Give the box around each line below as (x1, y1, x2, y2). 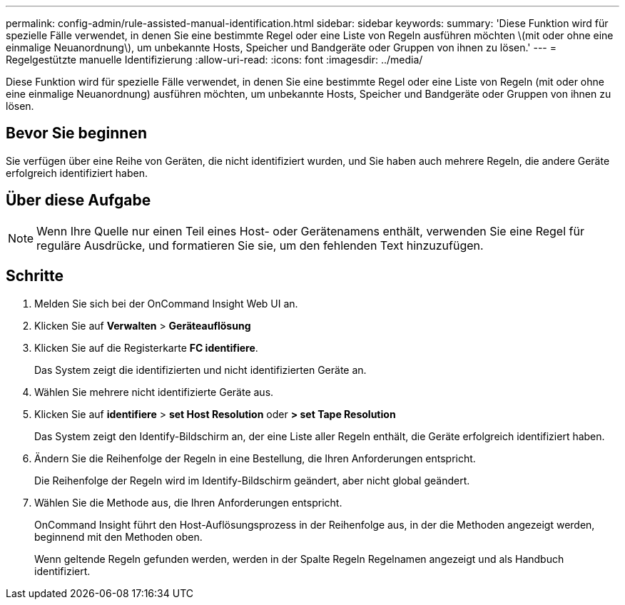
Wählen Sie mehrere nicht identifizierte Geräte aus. (34, 385, 274, 398)
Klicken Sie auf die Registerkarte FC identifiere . (34, 341, 258, 354)
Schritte (6, 267, 63, 285)
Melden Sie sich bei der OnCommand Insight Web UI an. (34, 297, 298, 310)
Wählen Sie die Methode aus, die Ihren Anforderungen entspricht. (34, 496, 342, 509)
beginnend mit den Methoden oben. (34, 530, 203, 543)
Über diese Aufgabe (6, 191, 151, 210)
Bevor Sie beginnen (6, 124, 148, 143)
